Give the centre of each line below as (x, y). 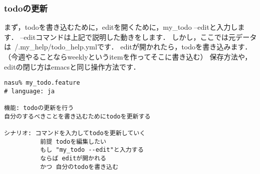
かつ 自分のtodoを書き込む (79, 167)
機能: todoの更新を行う (39, 108)
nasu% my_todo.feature (42, 83)
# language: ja (30, 91)
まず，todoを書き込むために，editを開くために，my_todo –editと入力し (121, 27)
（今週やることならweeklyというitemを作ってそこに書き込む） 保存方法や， (128, 56)
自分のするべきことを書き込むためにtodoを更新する (77, 116)
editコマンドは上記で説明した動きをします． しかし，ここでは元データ (140, 37)
